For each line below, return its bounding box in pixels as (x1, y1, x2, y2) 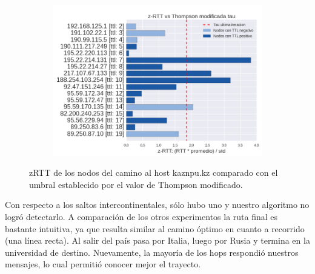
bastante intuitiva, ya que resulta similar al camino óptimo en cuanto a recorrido (5, 222, 305, 235)
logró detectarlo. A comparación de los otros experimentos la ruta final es (5, 210, 278, 222)
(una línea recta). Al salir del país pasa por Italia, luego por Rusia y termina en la (5, 234, 310, 247)
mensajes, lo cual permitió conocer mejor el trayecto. (5, 258, 201, 270)
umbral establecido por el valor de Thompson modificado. (29, 178, 243, 190)
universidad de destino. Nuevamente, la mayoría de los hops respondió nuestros (5, 246, 299, 258)
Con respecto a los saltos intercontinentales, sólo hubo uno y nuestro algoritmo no (5, 198, 310, 211)
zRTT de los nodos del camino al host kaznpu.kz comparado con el (29, 166, 278, 179)
